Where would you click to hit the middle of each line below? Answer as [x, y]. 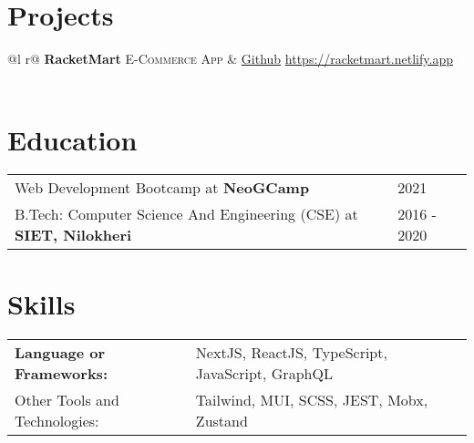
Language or [60, 352]
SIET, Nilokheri [73, 235]
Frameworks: [61, 373]
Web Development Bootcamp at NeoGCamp [162, 188]
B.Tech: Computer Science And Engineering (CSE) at [186, 214]
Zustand [222, 420]
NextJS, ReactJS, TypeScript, [291, 352]
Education [72, 139]
